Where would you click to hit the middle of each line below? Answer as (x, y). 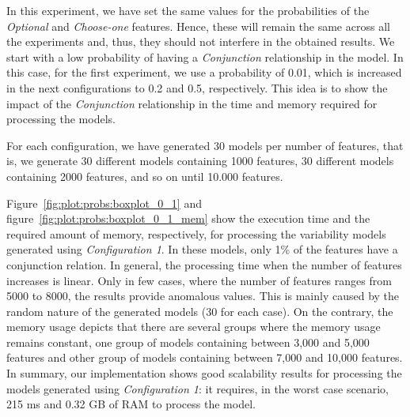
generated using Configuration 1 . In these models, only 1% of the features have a (202, 249)
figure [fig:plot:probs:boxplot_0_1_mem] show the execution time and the (188, 218)
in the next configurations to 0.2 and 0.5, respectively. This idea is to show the (197, 87)
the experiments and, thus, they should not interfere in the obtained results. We (201, 41)
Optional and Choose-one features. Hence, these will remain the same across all (198, 26)
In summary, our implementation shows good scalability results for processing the (204, 373)
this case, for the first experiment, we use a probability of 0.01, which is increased (204, 72)
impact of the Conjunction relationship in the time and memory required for (192, 103)
